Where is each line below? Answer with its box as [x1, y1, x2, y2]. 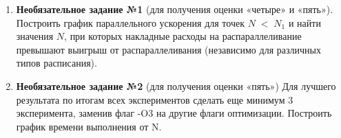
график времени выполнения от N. [16, 119, 162, 133]
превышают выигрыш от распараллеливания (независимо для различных [16, 42, 321, 56]
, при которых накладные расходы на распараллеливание [64, 29, 302, 43]
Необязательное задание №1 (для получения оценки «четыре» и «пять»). [16, 2, 333, 16]
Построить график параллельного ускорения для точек [16, 15, 245, 30]
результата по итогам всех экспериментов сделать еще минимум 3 [16, 92, 293, 106]
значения [16, 29, 54, 43]
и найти [288, 15, 321, 30]
